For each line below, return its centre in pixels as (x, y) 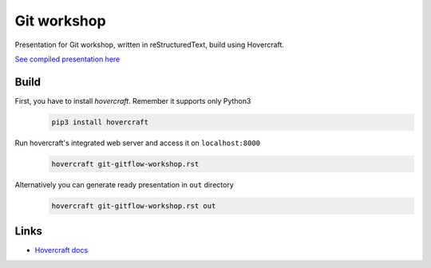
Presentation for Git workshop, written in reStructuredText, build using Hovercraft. (150, 45)
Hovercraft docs (61, 250)
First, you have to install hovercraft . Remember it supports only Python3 (133, 100)
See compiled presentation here (67, 59)
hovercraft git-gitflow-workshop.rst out (134, 206)
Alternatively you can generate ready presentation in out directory (125, 184)
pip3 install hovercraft (100, 122)
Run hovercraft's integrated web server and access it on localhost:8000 (138, 143)
